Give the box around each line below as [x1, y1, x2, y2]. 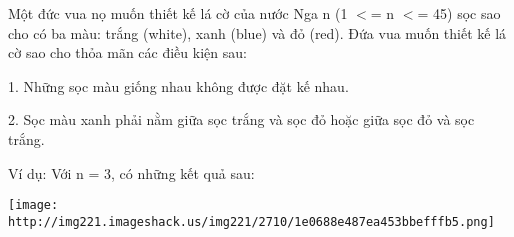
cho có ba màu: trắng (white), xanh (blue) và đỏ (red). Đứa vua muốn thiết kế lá [8, 22, 507, 43]
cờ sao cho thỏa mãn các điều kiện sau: [8, 42, 247, 63]
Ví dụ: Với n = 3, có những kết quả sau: [8, 162, 255, 183]
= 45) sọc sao [417, 3, 501, 23]
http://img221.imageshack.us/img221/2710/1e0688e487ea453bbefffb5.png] [8, 214, 495, 229]
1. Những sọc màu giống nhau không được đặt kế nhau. [8, 75, 349, 96]
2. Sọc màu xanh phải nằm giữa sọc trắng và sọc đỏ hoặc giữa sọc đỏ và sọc [8, 109, 475, 130]
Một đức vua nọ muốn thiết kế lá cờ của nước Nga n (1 [8, 3, 348, 23]
